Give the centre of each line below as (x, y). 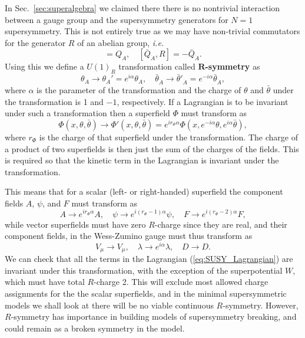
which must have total (45, 282)
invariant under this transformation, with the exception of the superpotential (144, 270)
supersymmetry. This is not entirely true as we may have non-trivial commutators (152, 31)
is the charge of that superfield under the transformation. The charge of (168, 137)
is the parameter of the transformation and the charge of (139, 90)
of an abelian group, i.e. (121, 42)
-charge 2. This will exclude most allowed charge (181, 282)
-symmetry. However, (261, 305)
